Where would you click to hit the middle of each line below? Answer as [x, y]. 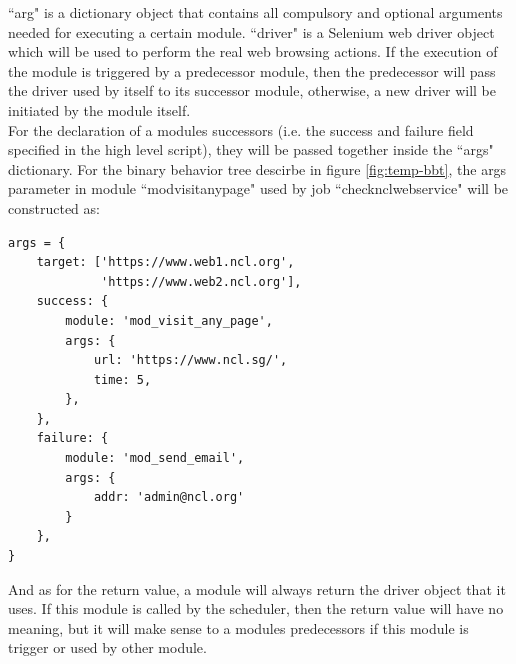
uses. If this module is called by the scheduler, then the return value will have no [256, 608]
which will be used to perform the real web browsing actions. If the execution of [253, 51]
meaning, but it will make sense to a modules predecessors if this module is [238, 627]
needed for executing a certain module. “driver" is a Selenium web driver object [251, 31]
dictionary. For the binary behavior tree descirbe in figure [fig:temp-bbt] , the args [257, 168]
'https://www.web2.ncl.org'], [201, 281]
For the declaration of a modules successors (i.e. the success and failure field [241, 129]
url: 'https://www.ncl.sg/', [190, 360]
